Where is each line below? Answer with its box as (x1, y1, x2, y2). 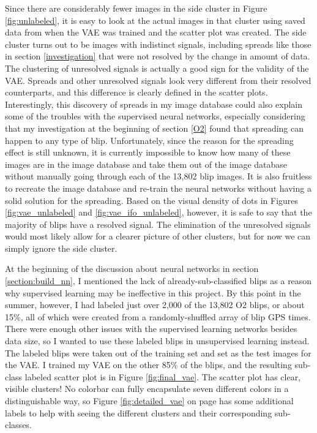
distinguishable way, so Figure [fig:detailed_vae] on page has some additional (5, 394, 294, 407)
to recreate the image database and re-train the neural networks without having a (5, 181, 311, 194)
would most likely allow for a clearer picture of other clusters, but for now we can (5, 230, 311, 243)
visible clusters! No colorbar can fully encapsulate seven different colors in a (5, 382, 289, 395)
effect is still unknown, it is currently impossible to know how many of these (5, 146, 291, 159)
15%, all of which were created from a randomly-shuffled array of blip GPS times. (5, 310, 311, 323)
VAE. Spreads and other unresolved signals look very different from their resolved (5, 73, 311, 86)
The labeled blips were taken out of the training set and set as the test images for (5, 346, 311, 359)
